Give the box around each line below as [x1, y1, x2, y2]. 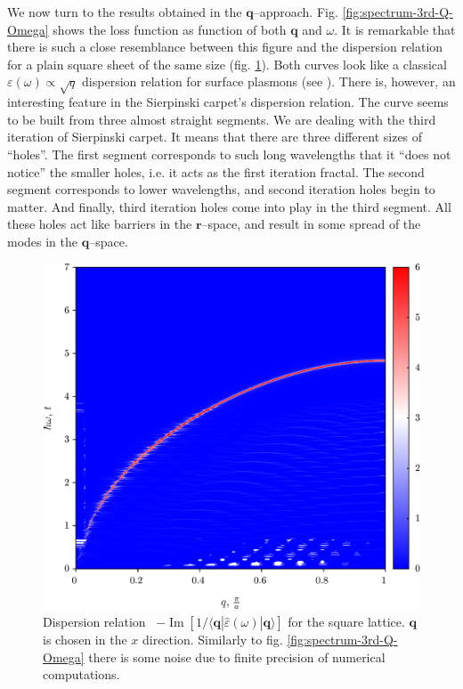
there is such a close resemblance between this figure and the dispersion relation [7, 37, 443, 56]
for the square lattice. [288, 612, 405, 631]
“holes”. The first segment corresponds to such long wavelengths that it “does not [7, 144, 451, 163]
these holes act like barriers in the [7, 215, 192, 233]
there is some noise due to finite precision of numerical [88, 647, 386, 666]
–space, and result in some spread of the [201, 215, 421, 233]
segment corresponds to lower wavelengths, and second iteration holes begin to [7, 180, 435, 199]
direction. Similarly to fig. [142, 630, 283, 649]
